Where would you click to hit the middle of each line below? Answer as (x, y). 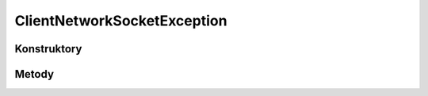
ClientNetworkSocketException (121, 21)
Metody (34, 74)
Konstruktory (48, 49)
